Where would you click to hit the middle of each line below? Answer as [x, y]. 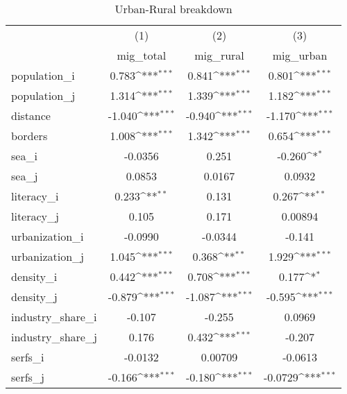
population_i [43, 75]
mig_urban [300, 55]
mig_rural [219, 55]
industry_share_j [54, 337]
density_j [34, 297]
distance [31, 115]
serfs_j [28, 377]
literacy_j [35, 216]
